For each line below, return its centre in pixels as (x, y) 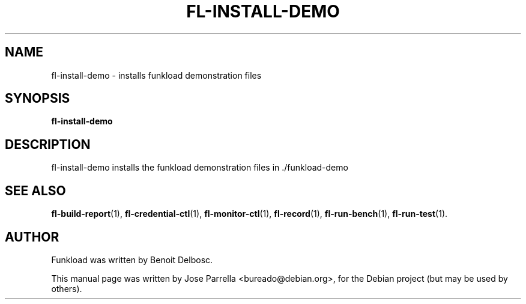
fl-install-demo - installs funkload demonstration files (156, 75)
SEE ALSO (35, 190)
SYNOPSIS (38, 99)
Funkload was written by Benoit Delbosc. (132, 260)
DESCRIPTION (48, 144)
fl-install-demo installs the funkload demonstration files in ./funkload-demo (200, 168)
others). (67, 288)
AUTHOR (32, 237)
